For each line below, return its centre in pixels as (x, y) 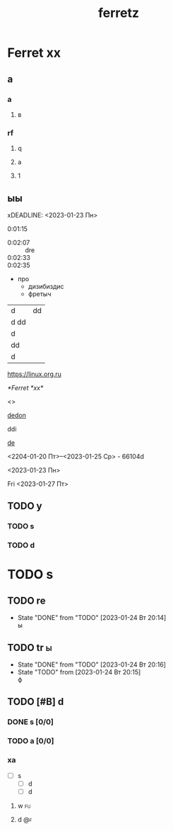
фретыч (40, 294)
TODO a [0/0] (31, 741)
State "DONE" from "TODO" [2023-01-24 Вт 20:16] (91, 665)
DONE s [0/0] (31, 722)
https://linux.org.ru (35, 374)
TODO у (25, 506)
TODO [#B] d (36, 702)
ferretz (119, 13)
